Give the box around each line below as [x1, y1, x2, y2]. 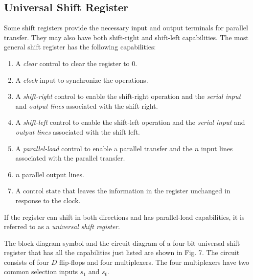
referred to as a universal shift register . [4, 221, 120, 232]
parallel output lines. [22, 169, 84, 179]
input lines [201, 143, 233, 153]
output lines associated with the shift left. [15, 126, 140, 137]
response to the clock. [15, 195, 81, 205]
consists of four [4, 257, 49, 267]
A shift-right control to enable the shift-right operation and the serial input [15, 91, 241, 101]
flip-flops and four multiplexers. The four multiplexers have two [59, 257, 250, 267]
